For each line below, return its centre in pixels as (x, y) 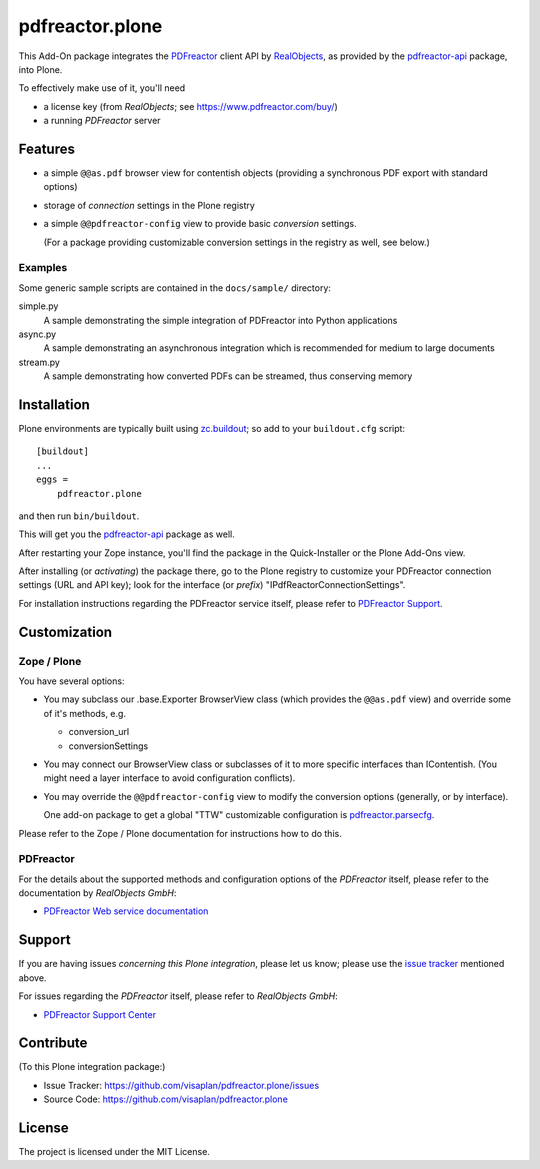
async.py (37, 334)
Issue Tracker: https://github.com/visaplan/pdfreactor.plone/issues (181, 1085)
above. (32, 977)
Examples (43, 268)
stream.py (39, 362)
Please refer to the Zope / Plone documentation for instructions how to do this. (180, 833)
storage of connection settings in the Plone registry (149, 205)
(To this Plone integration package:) (92, 1067)
